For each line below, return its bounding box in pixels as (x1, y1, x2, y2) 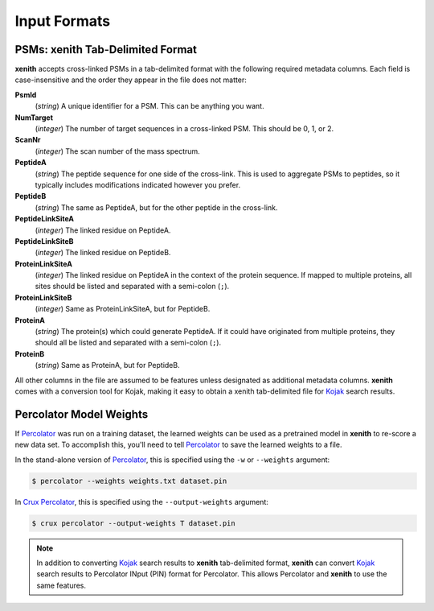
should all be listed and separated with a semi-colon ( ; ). (35, 338, 221, 348)
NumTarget (14, 113, 54, 122)
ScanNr (14, 135, 41, 145)
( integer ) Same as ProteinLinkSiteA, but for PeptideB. (35, 304, 211, 314)
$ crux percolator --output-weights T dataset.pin (31, 518, 236, 527)
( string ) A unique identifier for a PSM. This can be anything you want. (35, 101, 264, 111)
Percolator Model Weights (14, 407, 149, 421)
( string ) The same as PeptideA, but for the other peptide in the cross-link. (35, 202, 278, 213)
